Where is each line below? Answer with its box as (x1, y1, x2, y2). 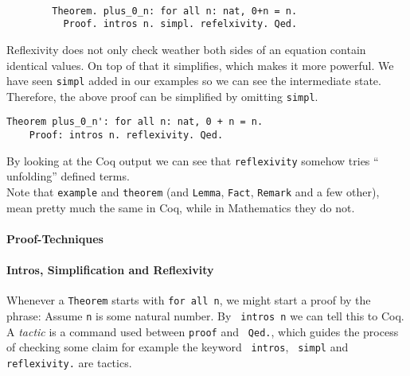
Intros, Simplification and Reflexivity (6, 262, 214, 277)
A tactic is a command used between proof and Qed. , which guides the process (6, 323, 399, 339)
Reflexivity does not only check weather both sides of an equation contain (6, 41, 366, 57)
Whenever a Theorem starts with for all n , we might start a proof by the (6, 292, 371, 308)
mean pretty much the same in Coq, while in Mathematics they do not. (6, 199, 355, 215)
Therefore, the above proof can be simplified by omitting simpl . (6, 87, 318, 104)
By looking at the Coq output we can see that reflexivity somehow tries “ (6, 152, 379, 169)
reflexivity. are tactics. (6, 354, 132, 370)
